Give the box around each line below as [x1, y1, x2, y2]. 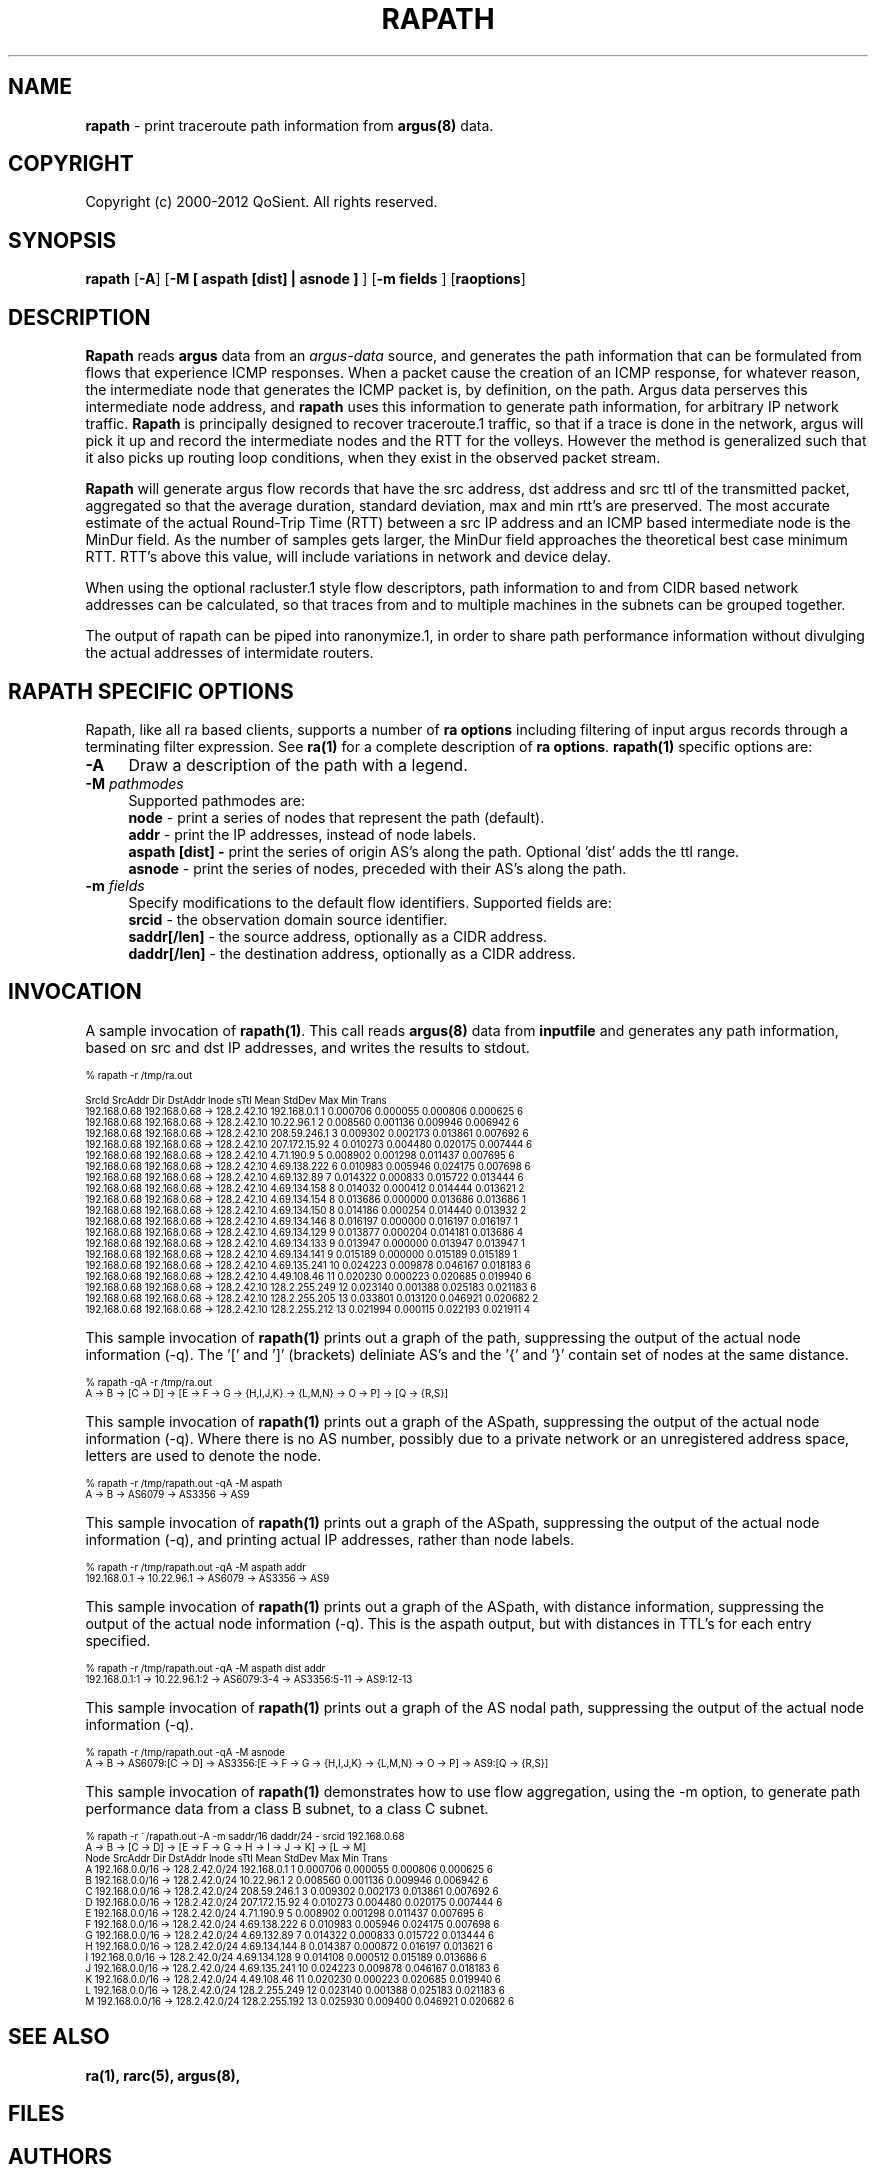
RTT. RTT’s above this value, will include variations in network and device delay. [85, 548, 612, 566]
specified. [85, 1631, 151, 1649]
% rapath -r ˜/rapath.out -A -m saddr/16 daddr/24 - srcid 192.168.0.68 [85, 1830, 405, 1842]
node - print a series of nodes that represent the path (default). [128, 808, 545, 826]
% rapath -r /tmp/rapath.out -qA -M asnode [85, 1746, 285, 1758]
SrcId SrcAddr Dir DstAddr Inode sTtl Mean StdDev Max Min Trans [85, 1094, 387, 1106]
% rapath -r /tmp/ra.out [85, 1069, 193, 1081]
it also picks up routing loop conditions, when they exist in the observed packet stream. [85, 449, 661, 467]
